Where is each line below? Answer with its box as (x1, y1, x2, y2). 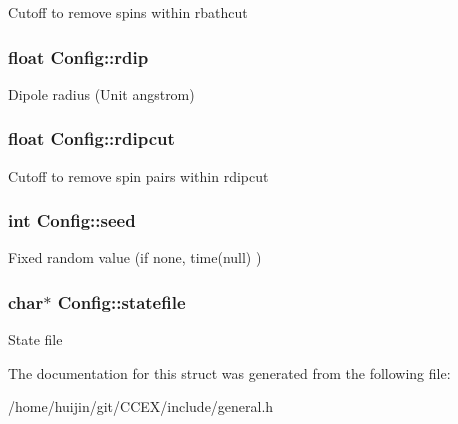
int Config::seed (8, 208, 136, 233)
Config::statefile (57, 289, 186, 314)
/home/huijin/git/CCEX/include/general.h (8, 396, 274, 417)
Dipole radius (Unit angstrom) (8, 83, 195, 104)
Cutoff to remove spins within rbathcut (8, 2, 248, 22)
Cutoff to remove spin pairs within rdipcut (8, 165, 269, 186)
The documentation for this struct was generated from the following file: (8, 362, 451, 383)
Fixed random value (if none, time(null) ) (8, 247, 262, 268)
